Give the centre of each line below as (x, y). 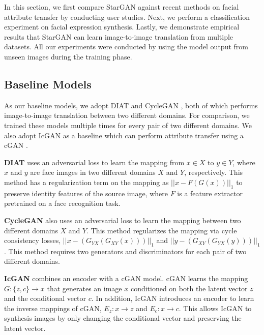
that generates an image (84, 288)
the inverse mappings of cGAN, (53, 308)
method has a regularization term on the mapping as (86, 182)
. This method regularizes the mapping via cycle (162, 230)
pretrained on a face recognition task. (62, 203)
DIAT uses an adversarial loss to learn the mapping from (94, 162)
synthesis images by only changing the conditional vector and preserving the (123, 318)
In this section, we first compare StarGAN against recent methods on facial (122, 7)
